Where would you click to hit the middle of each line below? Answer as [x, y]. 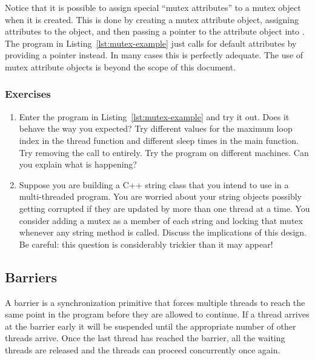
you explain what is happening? [78, 164]
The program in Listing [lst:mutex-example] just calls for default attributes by [151, 43]
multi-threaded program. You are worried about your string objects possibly [160, 196]
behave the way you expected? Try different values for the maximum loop [156, 128]
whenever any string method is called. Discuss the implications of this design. [163, 232]
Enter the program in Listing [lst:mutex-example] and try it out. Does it [154, 116]
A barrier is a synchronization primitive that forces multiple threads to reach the [155, 302]
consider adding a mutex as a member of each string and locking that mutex [161, 220]
